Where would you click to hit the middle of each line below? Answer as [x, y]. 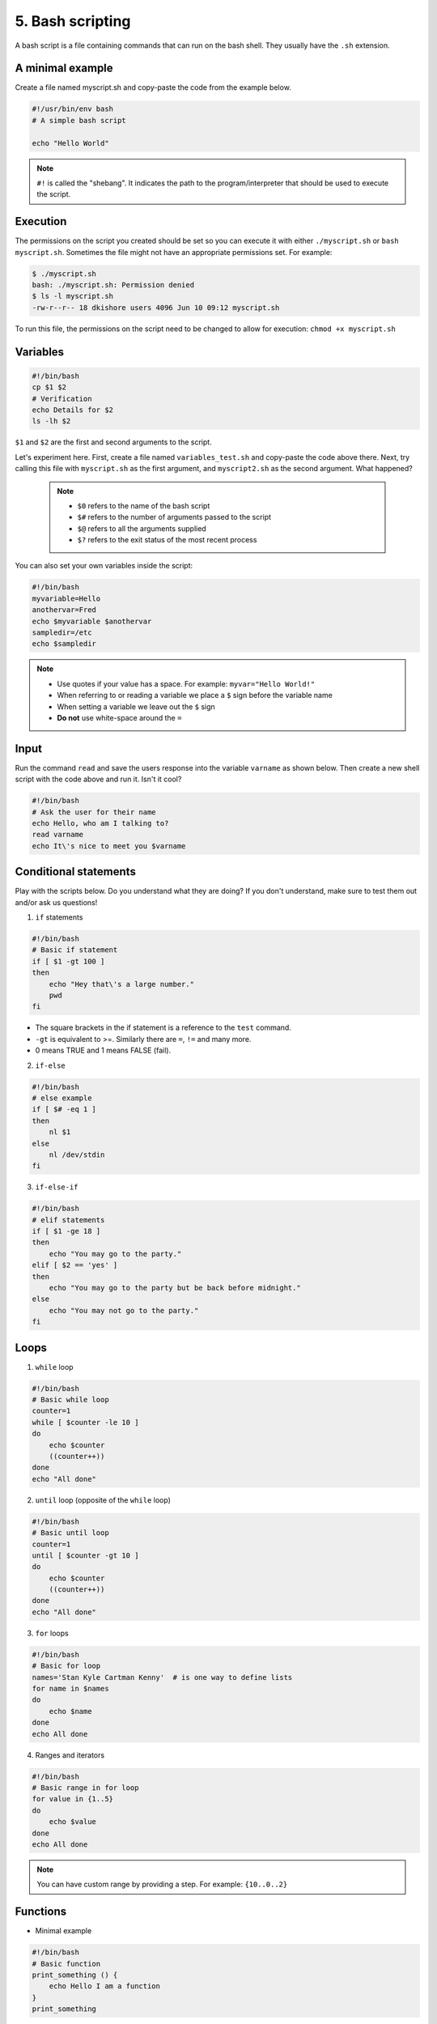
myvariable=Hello [66, 598]
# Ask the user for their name [94, 812]
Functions [41, 1912]
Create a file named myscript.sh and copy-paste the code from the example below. [153, 87]
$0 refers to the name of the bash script [144, 505]
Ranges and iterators [70, 1755]
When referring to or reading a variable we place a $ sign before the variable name [195, 695]
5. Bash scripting [73, 21]
